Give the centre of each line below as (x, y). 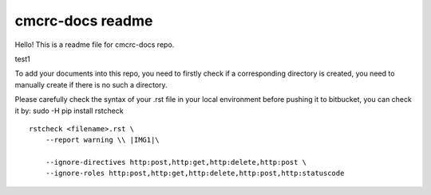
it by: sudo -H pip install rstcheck (69, 111)
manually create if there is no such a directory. (91, 84)
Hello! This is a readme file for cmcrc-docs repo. (95, 45)
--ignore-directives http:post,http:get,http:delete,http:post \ (176, 162)
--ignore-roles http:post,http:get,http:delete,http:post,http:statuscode (195, 174)
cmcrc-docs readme (84, 21)
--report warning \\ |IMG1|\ (102, 140)
